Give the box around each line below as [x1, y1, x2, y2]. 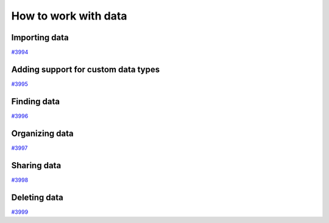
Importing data [11, 32, 69, 43]
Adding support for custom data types [11, 64, 160, 74]
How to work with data [11, 9, 127, 23]
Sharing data [11, 160, 62, 171]
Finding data [11, 96, 60, 107]
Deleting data [11, 192, 63, 202]
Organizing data [11, 128, 74, 138]
